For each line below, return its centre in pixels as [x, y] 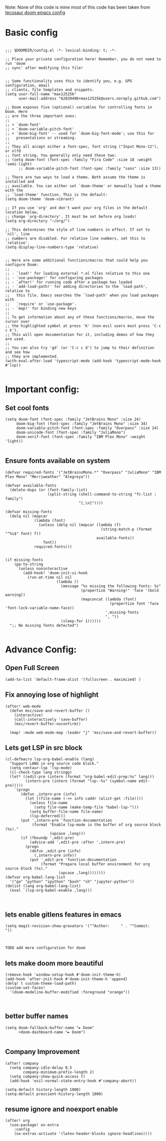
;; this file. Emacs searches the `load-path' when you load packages [82, 295]
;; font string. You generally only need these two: [61, 155]
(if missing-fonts [24, 560]
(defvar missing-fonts [29, 512]
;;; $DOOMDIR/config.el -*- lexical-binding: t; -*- [61, 50]
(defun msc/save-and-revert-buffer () [50, 711]
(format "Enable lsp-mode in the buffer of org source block [96, 825]
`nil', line [17, 234]
